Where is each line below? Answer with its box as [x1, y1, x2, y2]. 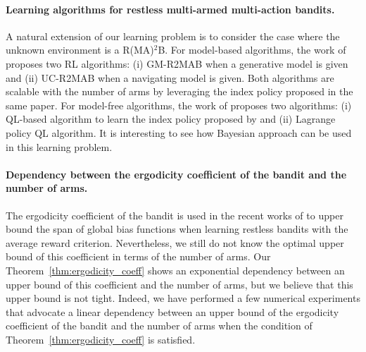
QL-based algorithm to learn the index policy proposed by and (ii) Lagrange [6, 111, 336, 126]
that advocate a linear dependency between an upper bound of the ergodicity [6, 304, 339, 319]
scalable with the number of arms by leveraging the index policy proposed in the [6, 84, 353, 99]
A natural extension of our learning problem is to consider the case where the [6, 28, 340, 43]
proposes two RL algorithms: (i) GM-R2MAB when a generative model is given [6, 56, 348, 71]
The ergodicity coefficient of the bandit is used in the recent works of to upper [6, 207, 343, 222]
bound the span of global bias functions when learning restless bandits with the [6, 221, 348, 236]
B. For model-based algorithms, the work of [158, 42, 346, 57]
